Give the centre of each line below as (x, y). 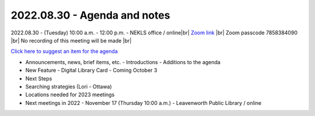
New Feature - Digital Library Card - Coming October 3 (91, 71)
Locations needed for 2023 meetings (70, 95)
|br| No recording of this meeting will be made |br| (71, 40)
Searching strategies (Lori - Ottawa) (69, 86)
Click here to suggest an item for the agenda (64, 51)
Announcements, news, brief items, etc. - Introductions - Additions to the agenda (123, 62)
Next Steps (39, 78)
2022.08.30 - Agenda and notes (90, 15)
